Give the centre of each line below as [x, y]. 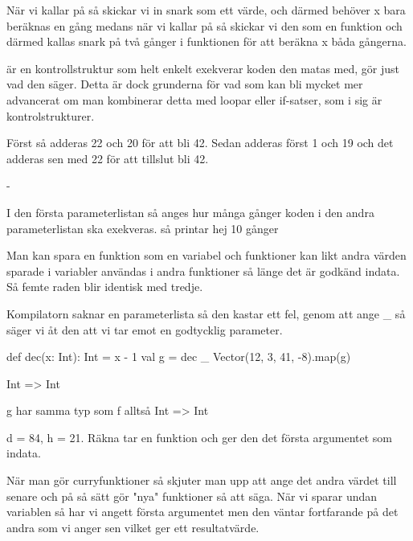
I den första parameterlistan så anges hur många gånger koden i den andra [190, 212]
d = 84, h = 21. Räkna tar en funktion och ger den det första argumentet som [200, 437]
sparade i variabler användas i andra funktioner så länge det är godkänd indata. [203, 270]
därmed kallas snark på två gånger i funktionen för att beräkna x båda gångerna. [206, 41]
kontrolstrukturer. [51, 115]
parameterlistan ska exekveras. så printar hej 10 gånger [143, 228]
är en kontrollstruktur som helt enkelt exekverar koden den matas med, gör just [203, 68]
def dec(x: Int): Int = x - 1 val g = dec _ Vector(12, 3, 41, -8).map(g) [179, 357]
